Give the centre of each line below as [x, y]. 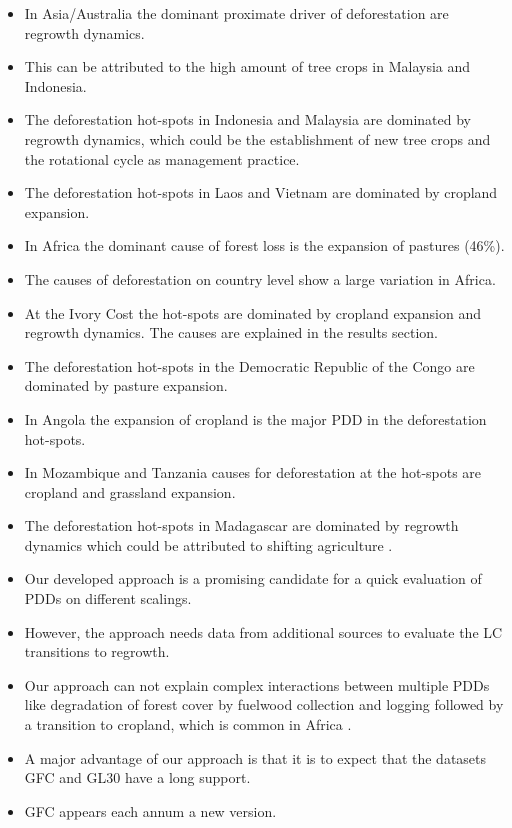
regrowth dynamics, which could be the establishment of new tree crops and [257, 138]
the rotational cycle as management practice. [162, 158]
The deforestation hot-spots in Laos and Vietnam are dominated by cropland [261, 192]
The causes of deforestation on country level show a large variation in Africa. [260, 278]
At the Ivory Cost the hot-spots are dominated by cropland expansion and [253, 312]
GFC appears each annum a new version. [150, 810]
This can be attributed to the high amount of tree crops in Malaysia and [247, 66]
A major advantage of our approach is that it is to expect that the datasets [255, 757]
